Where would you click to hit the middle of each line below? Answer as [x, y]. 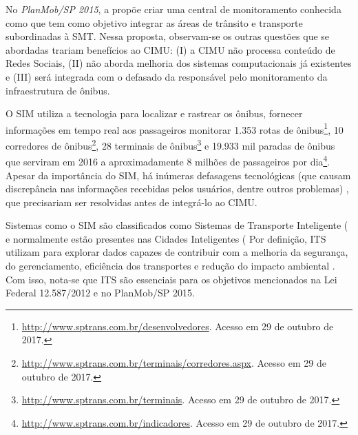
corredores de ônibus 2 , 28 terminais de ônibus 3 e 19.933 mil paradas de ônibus [170, 144]
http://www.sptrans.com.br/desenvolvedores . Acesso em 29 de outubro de [178, 326]
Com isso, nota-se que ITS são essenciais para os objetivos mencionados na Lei [171, 279]
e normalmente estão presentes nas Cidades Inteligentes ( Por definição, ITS [166, 238]
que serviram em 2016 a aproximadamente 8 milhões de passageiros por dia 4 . [168, 160]
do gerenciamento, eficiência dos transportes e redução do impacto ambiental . [170, 266]
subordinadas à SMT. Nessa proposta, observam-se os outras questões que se [168, 36]
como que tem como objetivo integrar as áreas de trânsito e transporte [154, 22]
